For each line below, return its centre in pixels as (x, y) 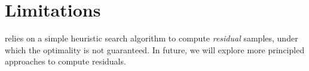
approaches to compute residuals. (65, 61)
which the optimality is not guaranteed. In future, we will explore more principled (155, 49)
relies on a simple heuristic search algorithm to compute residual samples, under (152, 38)
